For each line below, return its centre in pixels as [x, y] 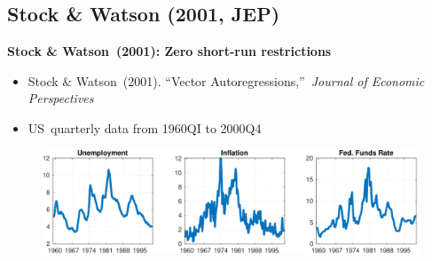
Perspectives [61, 98]
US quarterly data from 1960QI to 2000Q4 [145, 127]
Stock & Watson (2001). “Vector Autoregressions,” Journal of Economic [226, 80]
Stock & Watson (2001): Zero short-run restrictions [169, 51]
